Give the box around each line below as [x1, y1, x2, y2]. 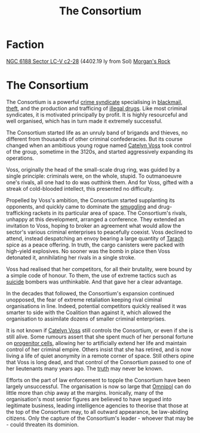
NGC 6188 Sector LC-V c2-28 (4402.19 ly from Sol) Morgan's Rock [6, 57, 171, 65]
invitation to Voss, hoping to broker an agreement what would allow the [6, 222, 181, 229]
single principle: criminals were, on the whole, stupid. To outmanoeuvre [6, 172, 182, 179]
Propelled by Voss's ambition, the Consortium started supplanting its [6, 196, 175, 204]
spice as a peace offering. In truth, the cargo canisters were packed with [6, 241, 185, 248]
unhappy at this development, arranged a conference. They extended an [6, 215, 185, 222]
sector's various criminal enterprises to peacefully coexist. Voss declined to [6, 228, 193, 236]
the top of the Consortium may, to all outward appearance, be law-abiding [6, 408, 189, 415]
